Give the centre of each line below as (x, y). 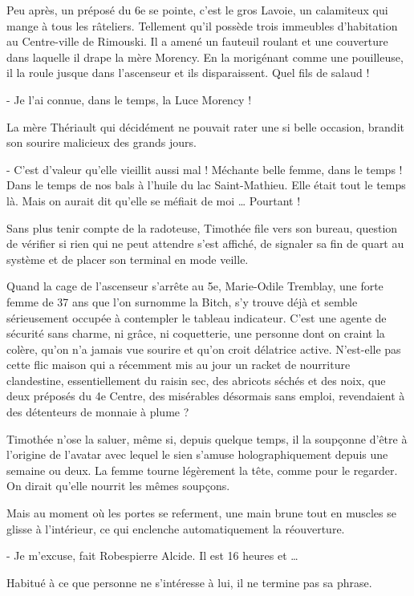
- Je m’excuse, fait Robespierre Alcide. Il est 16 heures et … (152, 555)
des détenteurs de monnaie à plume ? (98, 412)
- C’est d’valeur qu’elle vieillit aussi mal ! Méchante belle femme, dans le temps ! (205, 169)
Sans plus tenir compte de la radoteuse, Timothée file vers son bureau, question (202, 227)
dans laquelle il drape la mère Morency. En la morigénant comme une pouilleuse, (205, 57)
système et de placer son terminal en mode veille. (128, 259)
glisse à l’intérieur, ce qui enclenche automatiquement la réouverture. (176, 528)
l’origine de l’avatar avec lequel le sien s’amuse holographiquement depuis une (197, 454)
